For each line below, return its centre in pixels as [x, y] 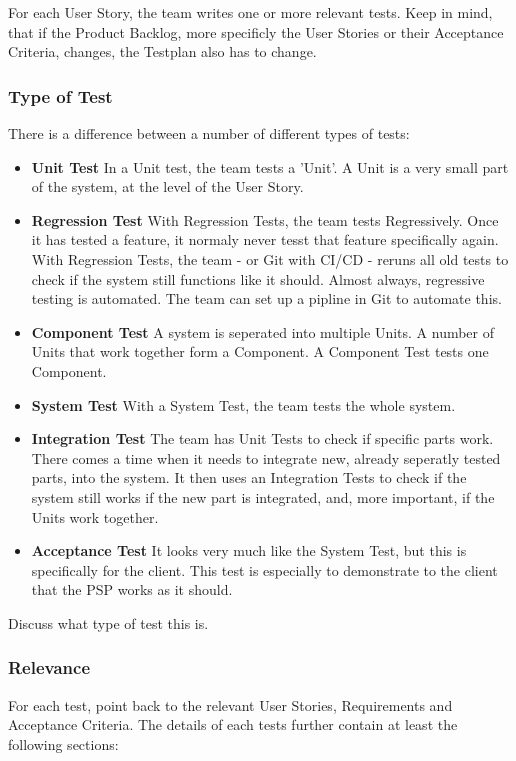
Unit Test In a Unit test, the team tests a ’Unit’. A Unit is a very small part [270, 166]
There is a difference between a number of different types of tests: [209, 133]
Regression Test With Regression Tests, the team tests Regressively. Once [265, 219]
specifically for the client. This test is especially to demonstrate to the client [264, 569]
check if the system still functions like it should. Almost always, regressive [258, 278]
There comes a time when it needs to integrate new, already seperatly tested [266, 457]
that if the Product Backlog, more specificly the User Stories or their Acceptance [256, 31]
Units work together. [95, 516]
